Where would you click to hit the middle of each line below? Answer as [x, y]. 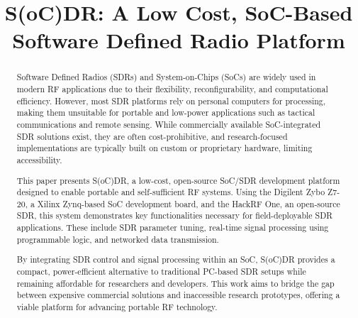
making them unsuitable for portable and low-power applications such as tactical [166, 113]
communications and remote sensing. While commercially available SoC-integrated [169, 124]
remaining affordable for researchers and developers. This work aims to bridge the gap [175, 283]
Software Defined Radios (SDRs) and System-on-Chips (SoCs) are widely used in [166, 77]
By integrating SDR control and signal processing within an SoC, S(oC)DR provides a [176, 259]
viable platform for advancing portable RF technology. [117, 306]
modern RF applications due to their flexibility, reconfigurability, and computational [172, 89]
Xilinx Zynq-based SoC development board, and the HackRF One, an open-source [189, 203]
